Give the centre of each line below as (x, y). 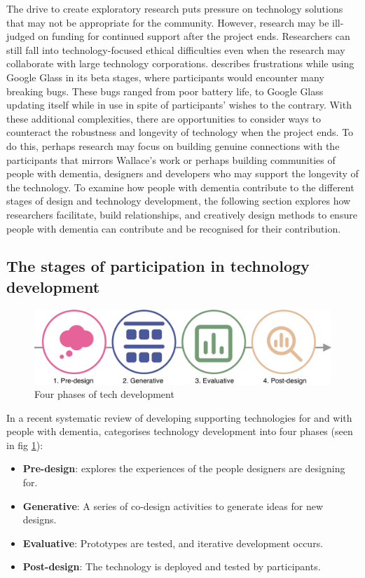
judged (21, 36)
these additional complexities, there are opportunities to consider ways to (164, 118)
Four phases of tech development (104, 394)
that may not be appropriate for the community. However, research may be (168, 22)
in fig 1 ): (25, 445)
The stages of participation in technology (158, 266)
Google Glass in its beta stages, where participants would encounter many (165, 77)
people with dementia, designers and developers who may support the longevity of (182, 173)
